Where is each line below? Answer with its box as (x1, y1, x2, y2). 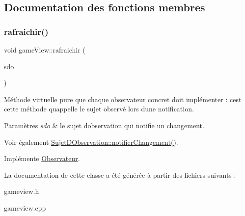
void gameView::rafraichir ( (4, 45, 85, 54)
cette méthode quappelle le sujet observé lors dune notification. (4, 104, 194, 114)
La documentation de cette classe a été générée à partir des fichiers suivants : (4, 169, 236, 180)
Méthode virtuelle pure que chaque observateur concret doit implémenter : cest (4, 94, 242, 104)
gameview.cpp (4, 202, 46, 213)
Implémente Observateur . (4, 153, 80, 163)
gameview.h (4, 186, 39, 196)
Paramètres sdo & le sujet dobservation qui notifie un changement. (4, 120, 204, 130)
